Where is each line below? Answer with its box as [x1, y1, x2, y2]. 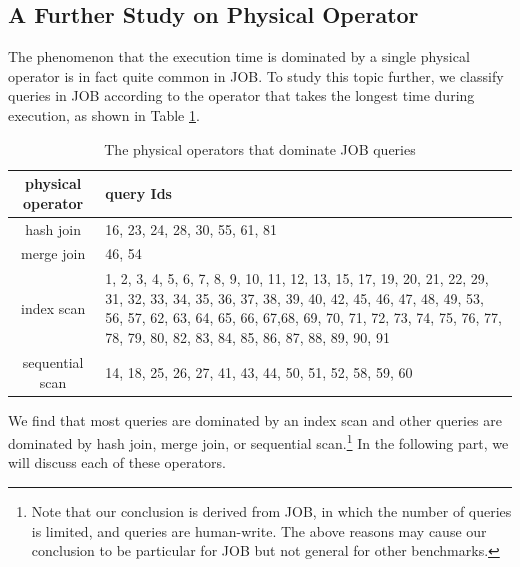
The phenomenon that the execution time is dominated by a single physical [8, 46, 470, 67]
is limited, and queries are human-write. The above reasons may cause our [31, 520, 487, 541]
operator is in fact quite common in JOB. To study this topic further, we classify [8, 65, 504, 86]
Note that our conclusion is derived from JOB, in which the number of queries [31, 501, 512, 522]
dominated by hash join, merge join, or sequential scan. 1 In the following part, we [8, 430, 509, 453]
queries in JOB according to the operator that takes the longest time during [8, 85, 475, 106]
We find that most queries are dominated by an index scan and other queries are [8, 409, 503, 430]
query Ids [105, 182, 172, 203]
